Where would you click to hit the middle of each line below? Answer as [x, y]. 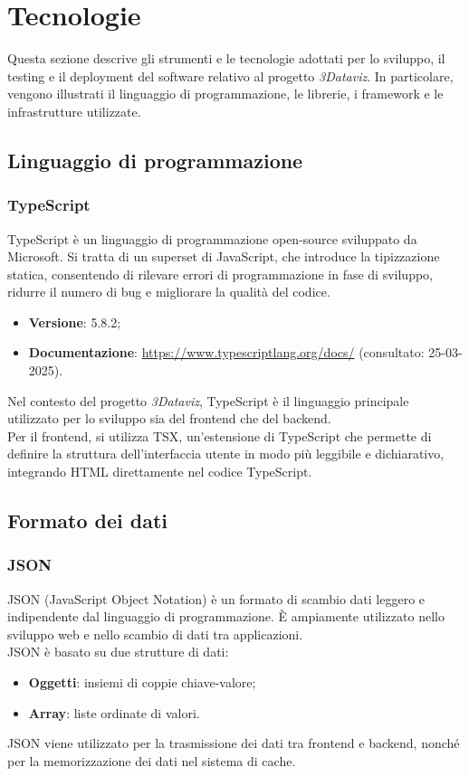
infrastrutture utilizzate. [74, 111]
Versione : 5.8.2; [75, 322]
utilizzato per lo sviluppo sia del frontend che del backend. [169, 418]
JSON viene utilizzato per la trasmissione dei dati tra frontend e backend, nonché [234, 743]
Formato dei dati [88, 520]
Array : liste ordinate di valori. [114, 712]
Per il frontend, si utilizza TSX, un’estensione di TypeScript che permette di [220, 435]
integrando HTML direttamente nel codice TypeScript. [160, 472]
